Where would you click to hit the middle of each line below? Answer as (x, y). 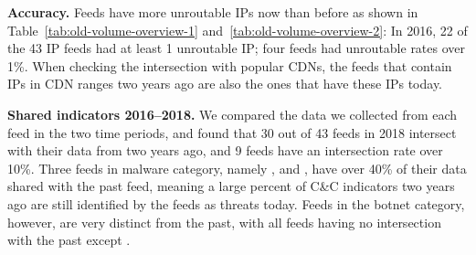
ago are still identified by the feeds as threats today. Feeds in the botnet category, (236, 203)
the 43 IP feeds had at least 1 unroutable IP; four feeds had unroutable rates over (237, 48)
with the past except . (69, 240)
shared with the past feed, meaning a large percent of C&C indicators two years (231, 186)
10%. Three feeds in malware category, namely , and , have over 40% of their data (237, 168)
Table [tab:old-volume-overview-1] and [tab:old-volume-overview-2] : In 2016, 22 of (238, 30)
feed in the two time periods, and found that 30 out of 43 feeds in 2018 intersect (232, 132)
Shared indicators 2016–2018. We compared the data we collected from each (233, 114)
